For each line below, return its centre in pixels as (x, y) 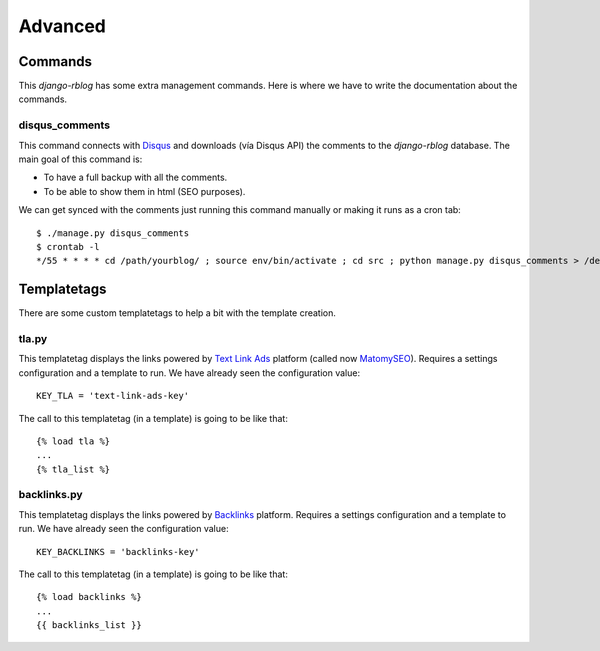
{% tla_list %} (73, 469)
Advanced (62, 26)
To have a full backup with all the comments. (135, 177)
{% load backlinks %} (89, 597)
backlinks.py (51, 495)
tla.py (33, 338)
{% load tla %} (73, 441)
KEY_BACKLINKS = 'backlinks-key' (118, 551)
